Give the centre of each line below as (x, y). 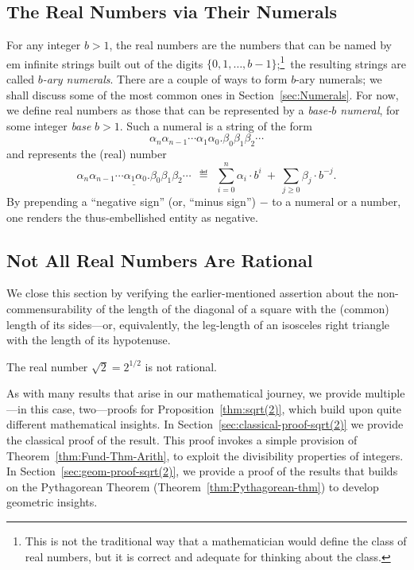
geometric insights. (52, 502)
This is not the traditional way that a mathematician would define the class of (216, 541)
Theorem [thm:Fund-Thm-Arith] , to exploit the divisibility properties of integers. (205, 455)
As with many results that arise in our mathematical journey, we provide (184, 393)
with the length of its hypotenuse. (89, 340)
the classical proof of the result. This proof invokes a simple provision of (182, 440)
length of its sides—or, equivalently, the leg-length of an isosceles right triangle (198, 324)
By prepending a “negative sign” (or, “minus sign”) (131, 201)
